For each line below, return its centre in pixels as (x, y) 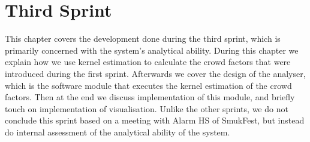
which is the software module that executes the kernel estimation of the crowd (148, 85)
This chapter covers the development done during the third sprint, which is (143, 38)
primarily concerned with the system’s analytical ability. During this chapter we (152, 50)
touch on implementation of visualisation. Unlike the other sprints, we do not (147, 108)
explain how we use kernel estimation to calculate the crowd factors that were (148, 62)
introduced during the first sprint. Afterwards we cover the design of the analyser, (155, 73)
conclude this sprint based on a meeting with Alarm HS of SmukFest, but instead (155, 120)
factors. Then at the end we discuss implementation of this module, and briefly (150, 97)
